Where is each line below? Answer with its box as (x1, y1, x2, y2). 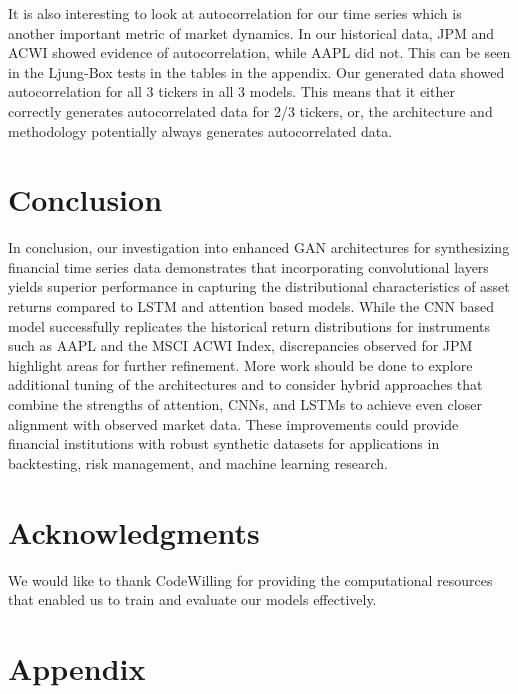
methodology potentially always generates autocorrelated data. (8, 120, 393, 141)
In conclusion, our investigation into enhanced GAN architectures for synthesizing (8, 237, 510, 258)
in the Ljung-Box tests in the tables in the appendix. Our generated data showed (8, 61, 505, 82)
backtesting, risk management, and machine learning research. (8, 452, 388, 473)
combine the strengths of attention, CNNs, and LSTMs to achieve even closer (8, 394, 482, 415)
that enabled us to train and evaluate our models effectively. (8, 589, 377, 610)
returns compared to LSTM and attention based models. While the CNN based (8, 296, 494, 317)
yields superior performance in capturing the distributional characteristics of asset (8, 276, 510, 297)
